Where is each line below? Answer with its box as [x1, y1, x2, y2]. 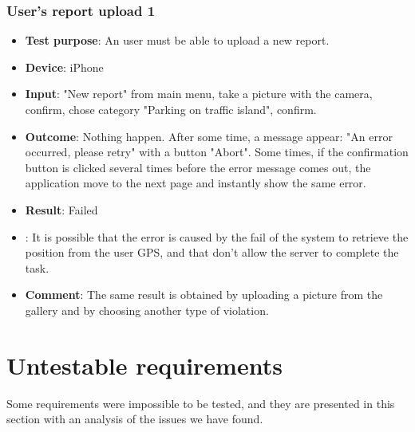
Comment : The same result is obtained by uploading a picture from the [25, 286, 383, 303]
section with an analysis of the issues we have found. [6, 410, 263, 427]
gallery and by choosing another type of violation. [25, 301, 269, 318]
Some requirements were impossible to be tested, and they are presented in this [6, 395, 395, 411]
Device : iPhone [25, 58, 104, 75]
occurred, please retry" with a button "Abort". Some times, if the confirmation [25, 143, 409, 160]
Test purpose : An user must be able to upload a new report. [25, 32, 330, 49]
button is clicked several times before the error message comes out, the [25, 159, 371, 175]
